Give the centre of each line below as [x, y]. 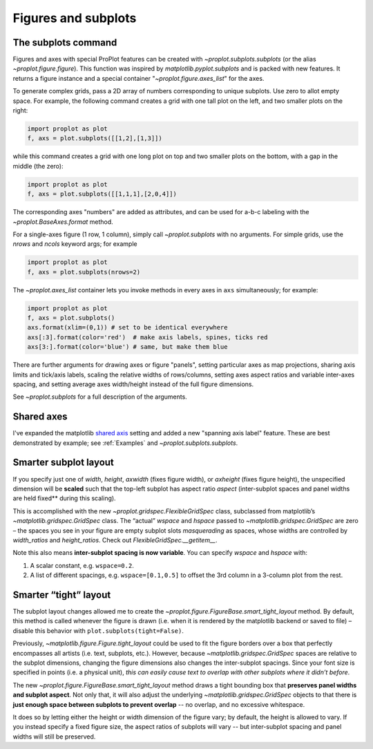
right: [20, 111]
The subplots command [65, 42]
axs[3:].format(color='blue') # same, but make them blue [127, 347]
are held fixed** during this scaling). [65, 498]
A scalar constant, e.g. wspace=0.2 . [82, 565]
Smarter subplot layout [63, 463]
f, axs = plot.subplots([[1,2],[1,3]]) [95, 139]
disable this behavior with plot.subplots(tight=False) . [98, 631]
